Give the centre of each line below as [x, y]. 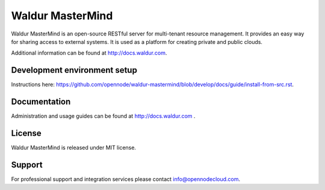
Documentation [41, 102]
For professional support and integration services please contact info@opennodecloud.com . [126, 179]
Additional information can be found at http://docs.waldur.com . [89, 53]
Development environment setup [74, 70]
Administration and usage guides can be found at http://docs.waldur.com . [103, 116]
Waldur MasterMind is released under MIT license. [74, 148]
